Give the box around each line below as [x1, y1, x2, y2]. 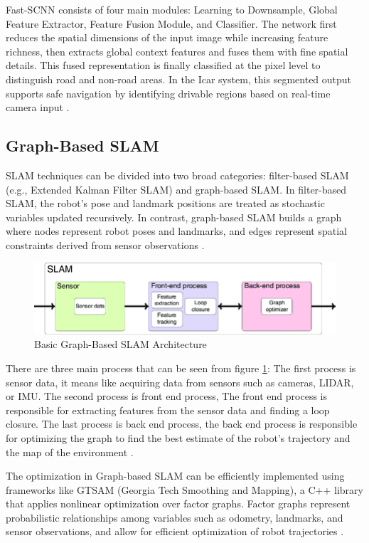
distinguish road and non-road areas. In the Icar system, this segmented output [6, 71, 352, 86]
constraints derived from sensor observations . [6, 237, 205, 252]
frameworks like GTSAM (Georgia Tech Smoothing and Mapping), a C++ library [6, 482, 363, 497]
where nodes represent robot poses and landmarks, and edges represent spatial [6, 223, 347, 238]
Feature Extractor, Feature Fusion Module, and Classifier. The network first [6, 16, 337, 31]
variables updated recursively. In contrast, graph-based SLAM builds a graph [6, 209, 342, 224]
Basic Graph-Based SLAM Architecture [34, 337, 207, 352]
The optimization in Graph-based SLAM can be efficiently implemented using [6, 468, 345, 483]
